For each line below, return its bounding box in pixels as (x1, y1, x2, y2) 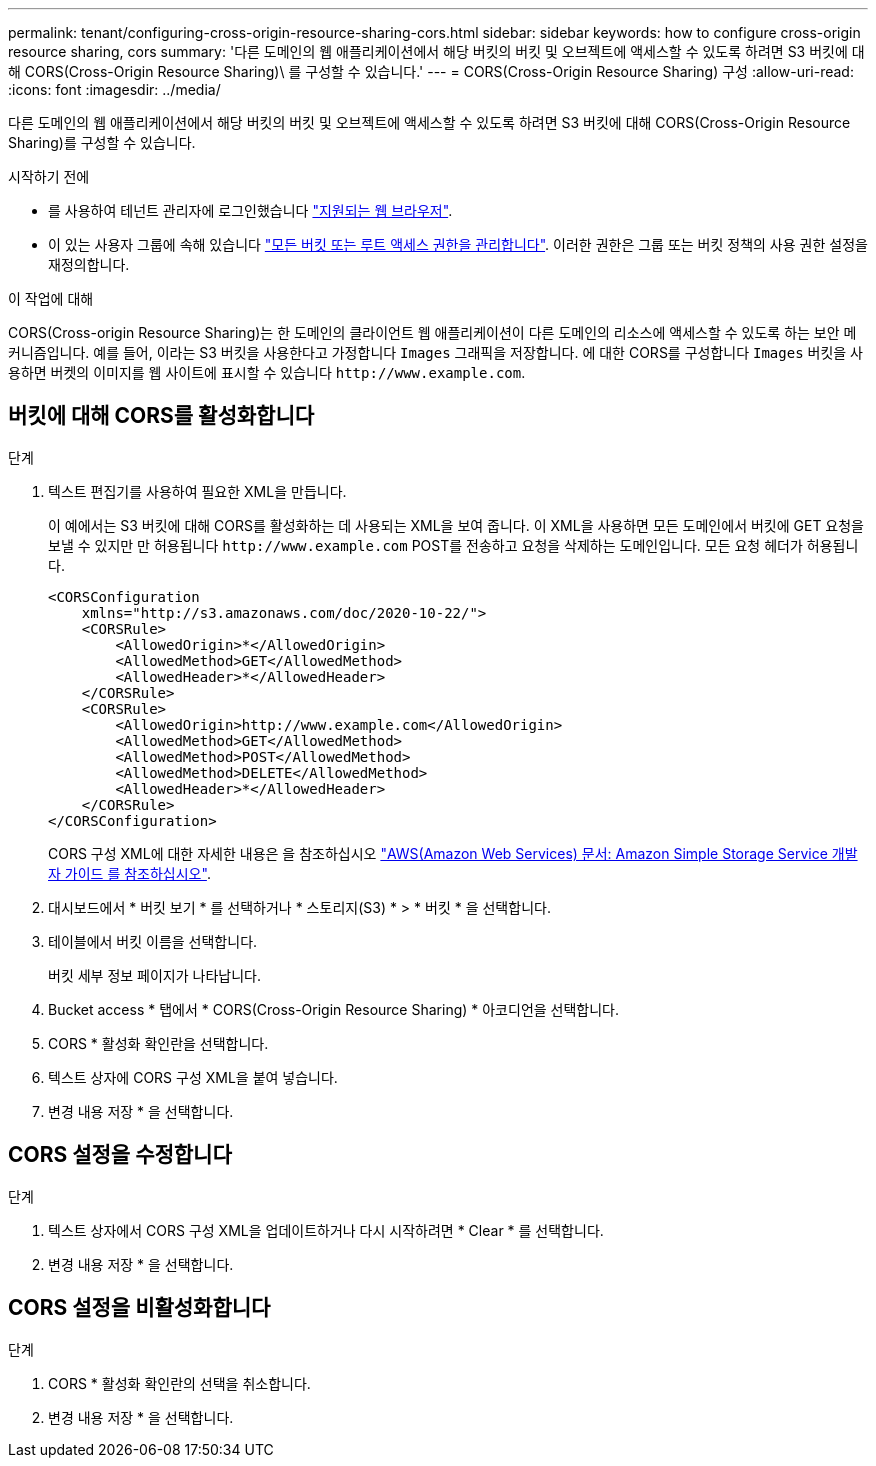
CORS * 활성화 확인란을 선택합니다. (48, 1034, 269, 1052)
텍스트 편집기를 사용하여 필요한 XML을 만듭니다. (48, 482, 347, 500)
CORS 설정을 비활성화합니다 (8, 1295, 271, 1321)
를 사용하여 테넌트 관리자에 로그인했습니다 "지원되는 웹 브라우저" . (48, 202, 453, 219)
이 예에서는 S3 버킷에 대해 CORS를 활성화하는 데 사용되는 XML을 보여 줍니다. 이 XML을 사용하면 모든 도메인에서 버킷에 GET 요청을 (48, 516, 864, 534)
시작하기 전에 (8, 168, 90, 185)
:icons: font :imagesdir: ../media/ (8, 81, 221, 98)
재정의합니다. (48, 256, 130, 273)
